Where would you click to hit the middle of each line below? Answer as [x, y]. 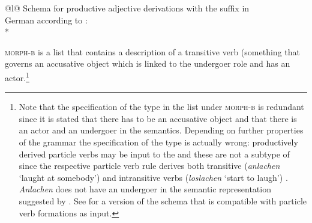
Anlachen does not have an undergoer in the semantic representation [145, 189]
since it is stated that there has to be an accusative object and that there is [158, 118]
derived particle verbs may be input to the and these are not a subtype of [154, 154]
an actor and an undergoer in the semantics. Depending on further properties [161, 130]
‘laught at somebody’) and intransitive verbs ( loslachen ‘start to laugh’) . [153, 177]
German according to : [46, 20]
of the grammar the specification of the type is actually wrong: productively [158, 142]
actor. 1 [17, 76]
